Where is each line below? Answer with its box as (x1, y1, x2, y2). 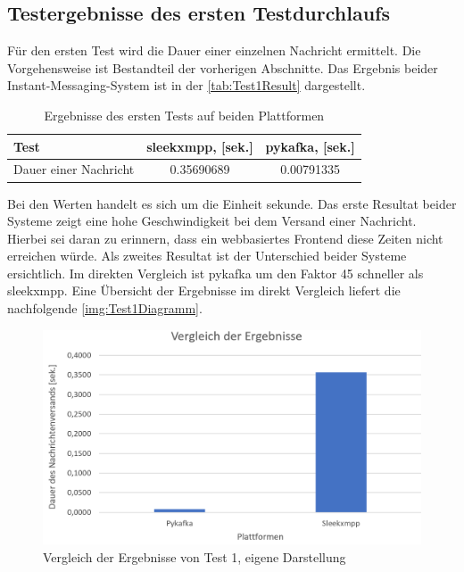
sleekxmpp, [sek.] (146, 137, 253, 155)
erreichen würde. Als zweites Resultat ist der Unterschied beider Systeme (7, 246, 407, 265)
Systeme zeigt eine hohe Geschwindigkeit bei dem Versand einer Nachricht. (7, 211, 417, 230)
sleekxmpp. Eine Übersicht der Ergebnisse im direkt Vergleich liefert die (7, 281, 401, 300)
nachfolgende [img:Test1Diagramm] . (7, 299, 203, 318)
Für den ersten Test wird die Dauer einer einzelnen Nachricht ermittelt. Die (7, 41, 421, 60)
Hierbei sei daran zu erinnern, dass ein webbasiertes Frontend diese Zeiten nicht (7, 228, 443, 247)
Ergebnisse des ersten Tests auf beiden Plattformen (44, 105, 325, 124)
